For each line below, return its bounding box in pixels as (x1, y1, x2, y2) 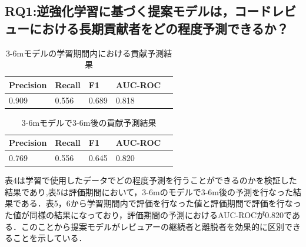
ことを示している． (12, 232, 87, 244)
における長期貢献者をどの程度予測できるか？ (29, 19, 289, 37)
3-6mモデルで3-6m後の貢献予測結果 (21, 116, 157, 128)
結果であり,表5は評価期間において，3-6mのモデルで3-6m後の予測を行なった (5, 185, 293, 198)
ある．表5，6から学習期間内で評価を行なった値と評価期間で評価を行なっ (21, 197, 301, 209)
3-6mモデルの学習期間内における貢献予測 (5, 46, 164, 59)
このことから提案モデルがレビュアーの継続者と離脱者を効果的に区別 (21, 220, 284, 232)
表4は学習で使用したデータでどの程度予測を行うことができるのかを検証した (5, 174, 297, 186)
